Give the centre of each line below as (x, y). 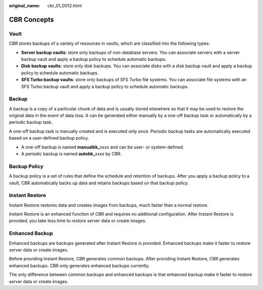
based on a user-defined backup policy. (49, 138)
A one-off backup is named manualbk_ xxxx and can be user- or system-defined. (103, 147)
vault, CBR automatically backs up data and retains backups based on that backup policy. (99, 183)
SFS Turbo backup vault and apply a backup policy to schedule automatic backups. (105, 86)
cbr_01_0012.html (65, 6)
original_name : (25, 6)
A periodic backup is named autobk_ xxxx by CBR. (71, 154)
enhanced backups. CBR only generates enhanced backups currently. (79, 266)
